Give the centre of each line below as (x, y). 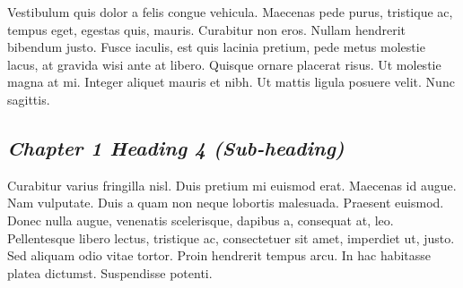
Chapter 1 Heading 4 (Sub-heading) (176, 147)
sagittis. (29, 99)
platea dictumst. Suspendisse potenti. (110, 272)
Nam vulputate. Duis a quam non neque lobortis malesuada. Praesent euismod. (226, 203)
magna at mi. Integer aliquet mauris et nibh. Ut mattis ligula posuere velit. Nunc (231, 82)
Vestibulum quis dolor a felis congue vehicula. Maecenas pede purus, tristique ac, (230, 12)
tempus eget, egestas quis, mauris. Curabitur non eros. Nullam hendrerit (207, 29)
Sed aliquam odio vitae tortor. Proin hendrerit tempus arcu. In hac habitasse (219, 255)
